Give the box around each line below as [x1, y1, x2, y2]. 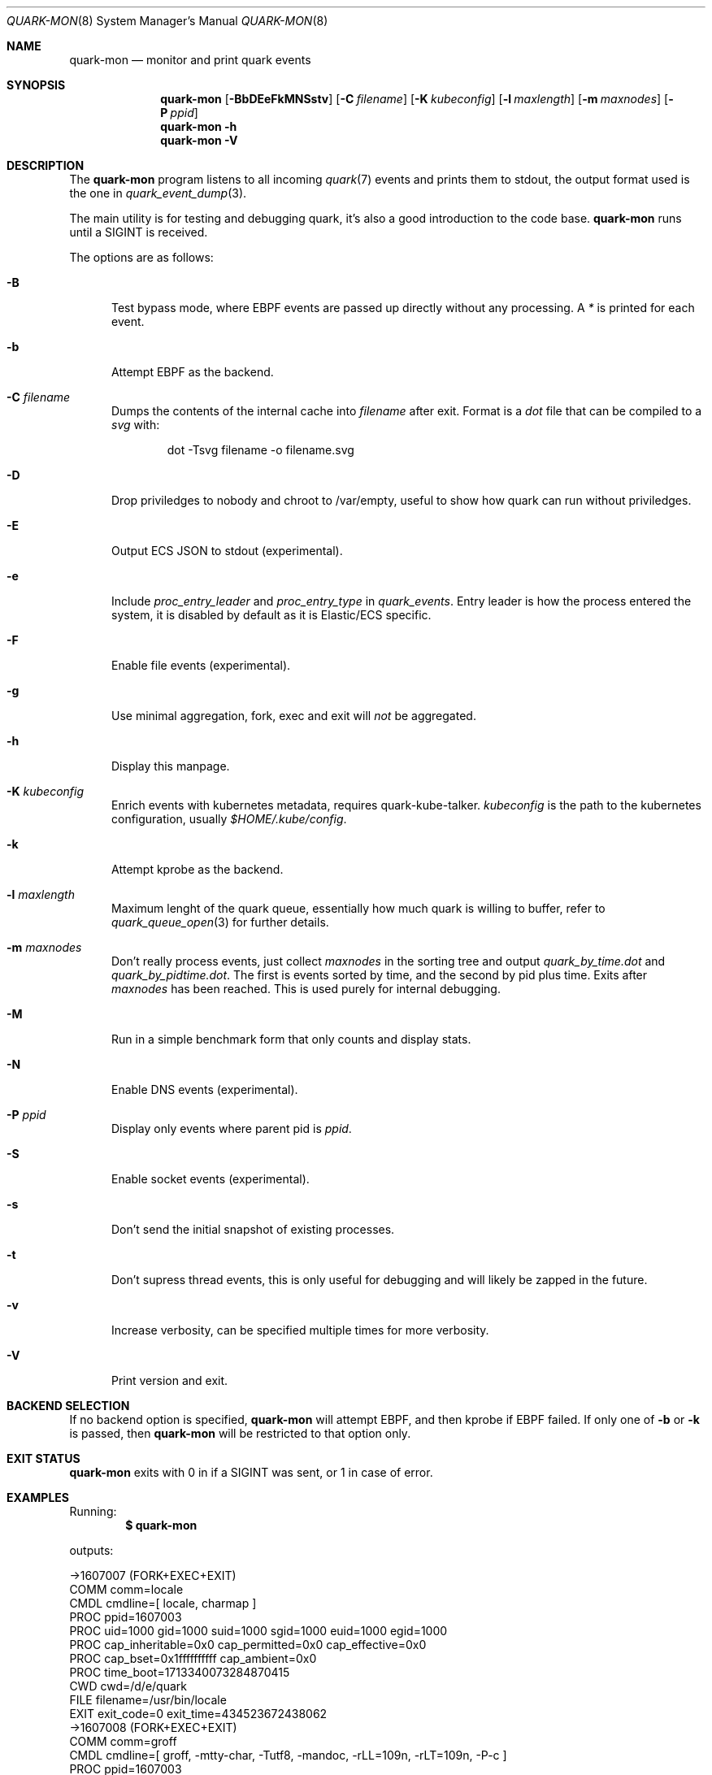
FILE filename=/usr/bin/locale [69, 1693, 227, 1707]
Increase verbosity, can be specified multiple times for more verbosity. [111, 1323, 489, 1337]
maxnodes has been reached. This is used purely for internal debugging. [111, 982, 501, 996]
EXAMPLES [7, 1491, 69, 1504]
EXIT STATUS [7, 1452, 80, 1465]
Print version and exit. [111, 1374, 228, 1387]
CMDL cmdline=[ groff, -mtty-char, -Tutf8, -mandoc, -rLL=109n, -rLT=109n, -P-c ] [69, 1748, 507, 1762]
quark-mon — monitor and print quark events [69, 53, 311, 67]
